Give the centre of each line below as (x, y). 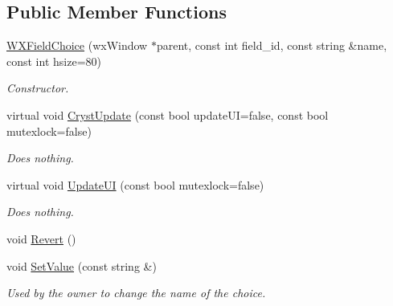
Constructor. (38, 88)
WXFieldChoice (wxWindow (77, 45)
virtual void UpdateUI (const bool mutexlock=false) (135, 184)
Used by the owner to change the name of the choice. (136, 293)
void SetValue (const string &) (82, 265)
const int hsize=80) (54, 61)
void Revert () (41, 238)
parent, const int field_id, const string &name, (272, 45)
